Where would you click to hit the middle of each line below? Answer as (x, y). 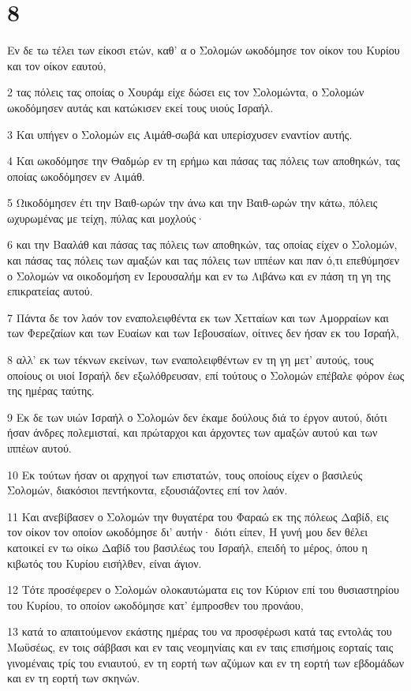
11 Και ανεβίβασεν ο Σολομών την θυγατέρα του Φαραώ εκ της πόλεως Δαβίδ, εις (198, 516)
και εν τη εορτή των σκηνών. (74, 678)
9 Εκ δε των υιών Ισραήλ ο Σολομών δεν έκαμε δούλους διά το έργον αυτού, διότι (197, 417)
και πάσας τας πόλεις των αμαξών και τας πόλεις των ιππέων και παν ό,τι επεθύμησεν (203, 260)
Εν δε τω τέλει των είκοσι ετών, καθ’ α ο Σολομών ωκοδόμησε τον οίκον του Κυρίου (204, 50)
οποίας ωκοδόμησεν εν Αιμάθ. (76, 176)
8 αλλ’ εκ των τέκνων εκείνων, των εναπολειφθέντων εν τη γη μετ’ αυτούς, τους (191, 360)
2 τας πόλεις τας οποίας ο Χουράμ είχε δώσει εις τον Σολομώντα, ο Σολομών (186, 92)
